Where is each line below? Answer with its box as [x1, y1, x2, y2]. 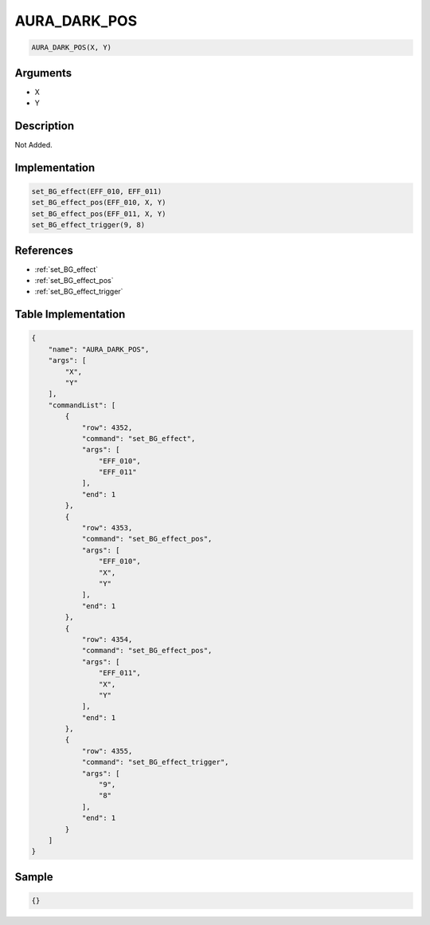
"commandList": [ [48, 400, 116, 410]
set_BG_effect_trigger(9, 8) [31, 220, 146, 230]
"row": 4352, [81, 423, 133, 432]
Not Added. [14, 140, 53, 149]
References [14, 243, 73, 257]
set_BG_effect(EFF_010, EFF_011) [31, 187, 162, 195]
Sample [14, 870, 53, 884]
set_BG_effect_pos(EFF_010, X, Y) [31, 198, 166, 207]
